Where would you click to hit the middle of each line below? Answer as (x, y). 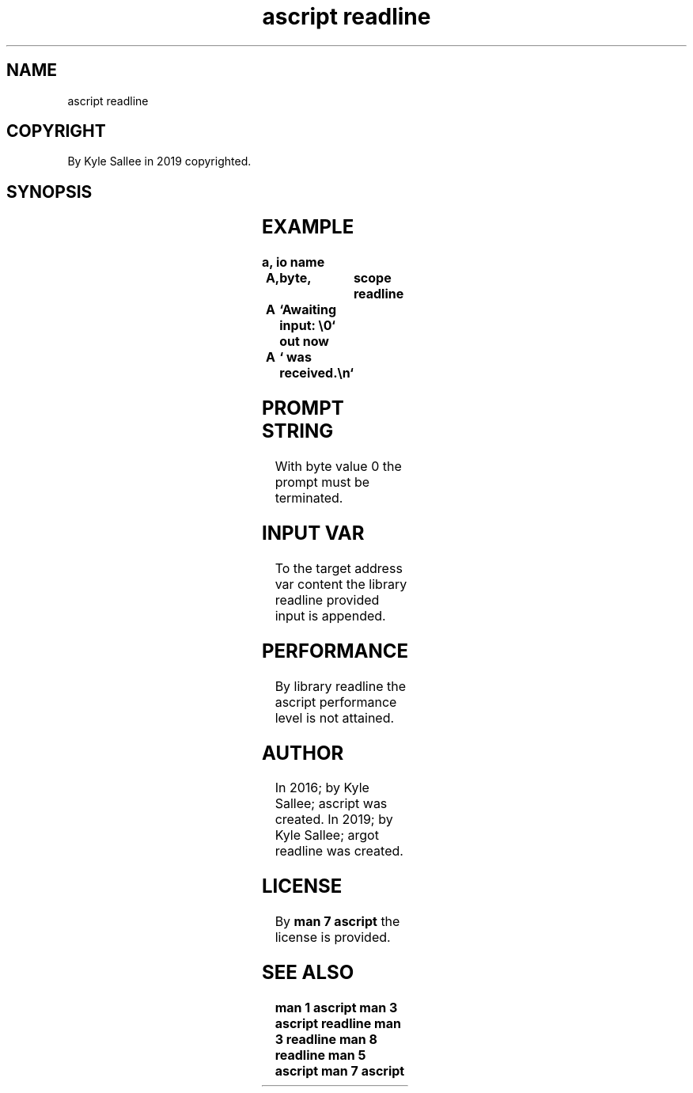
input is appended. (330, 615)
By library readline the (340, 686)
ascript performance (336, 702)
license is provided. (333, 937)
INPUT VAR (313, 533)
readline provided (327, 600)
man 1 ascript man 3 (336, 1008)
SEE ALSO (308, 973)
